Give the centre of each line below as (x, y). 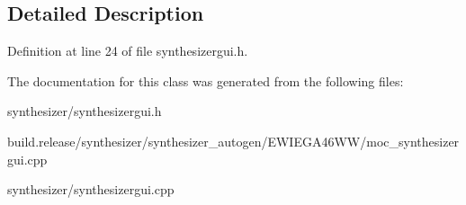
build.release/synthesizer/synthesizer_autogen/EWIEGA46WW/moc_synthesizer (233, 141)
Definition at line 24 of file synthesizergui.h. (128, 51)
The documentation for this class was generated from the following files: (206, 80)
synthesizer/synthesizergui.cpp (91, 189)
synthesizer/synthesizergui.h (85, 111)
